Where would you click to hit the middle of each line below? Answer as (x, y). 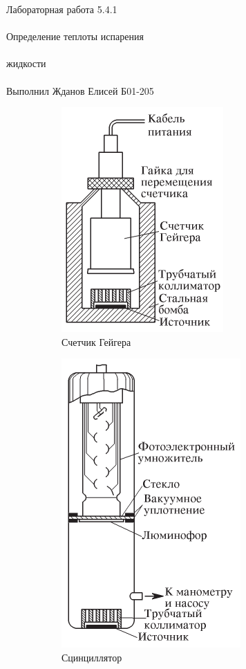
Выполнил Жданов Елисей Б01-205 (80, 90)
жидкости (26, 63)
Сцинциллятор (92, 657)
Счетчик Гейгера (96, 341)
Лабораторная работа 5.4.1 (62, 9)
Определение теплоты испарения (75, 36)
